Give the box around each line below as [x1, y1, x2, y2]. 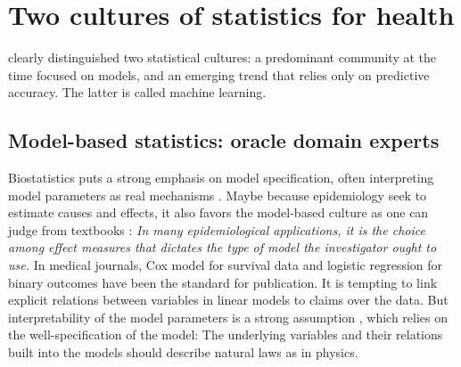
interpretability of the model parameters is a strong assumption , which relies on [8, 307, 449, 326]
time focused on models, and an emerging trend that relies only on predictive [8, 65, 430, 84]
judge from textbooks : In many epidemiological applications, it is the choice [8, 220, 425, 239]
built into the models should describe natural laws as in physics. [8, 343, 358, 362]
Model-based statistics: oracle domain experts [8, 126, 440, 154]
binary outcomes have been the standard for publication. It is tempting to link [8, 273, 438, 291]
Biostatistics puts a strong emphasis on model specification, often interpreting [8, 168, 434, 187]
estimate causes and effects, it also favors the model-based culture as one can [8, 203, 429, 222]
